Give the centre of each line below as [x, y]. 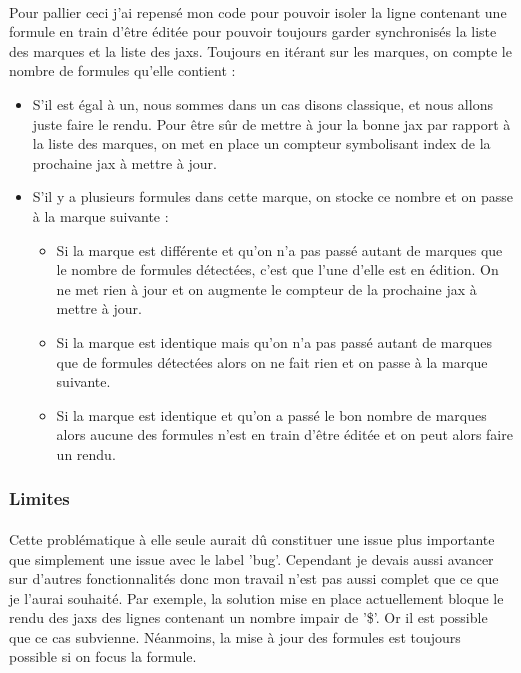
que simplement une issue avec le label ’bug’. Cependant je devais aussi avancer [251, 558]
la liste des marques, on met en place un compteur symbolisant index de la [261, 143]
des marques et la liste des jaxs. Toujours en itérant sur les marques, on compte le [260, 50]
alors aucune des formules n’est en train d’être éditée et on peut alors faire [284, 434]
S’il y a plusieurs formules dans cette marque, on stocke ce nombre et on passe [272, 196]
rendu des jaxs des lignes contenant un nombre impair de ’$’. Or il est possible [248, 617]
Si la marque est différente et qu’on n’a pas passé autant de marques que [279, 249]
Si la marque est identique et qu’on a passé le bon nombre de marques [271, 414]
